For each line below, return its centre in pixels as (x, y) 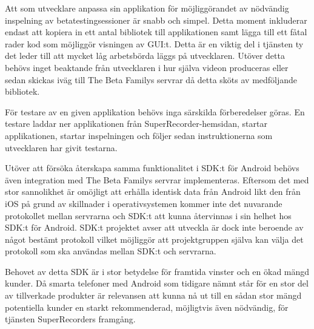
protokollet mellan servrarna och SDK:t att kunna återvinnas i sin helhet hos (148, 215)
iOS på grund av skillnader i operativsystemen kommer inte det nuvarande (144, 203)
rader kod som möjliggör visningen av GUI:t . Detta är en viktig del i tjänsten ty (154, 43)
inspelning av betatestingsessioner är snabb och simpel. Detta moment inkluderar (156, 20)
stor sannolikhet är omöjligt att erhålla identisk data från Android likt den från (153, 192)
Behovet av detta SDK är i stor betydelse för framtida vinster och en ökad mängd (157, 271)
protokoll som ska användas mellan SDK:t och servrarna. (111, 251)
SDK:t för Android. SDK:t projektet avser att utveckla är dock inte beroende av (154, 227)
